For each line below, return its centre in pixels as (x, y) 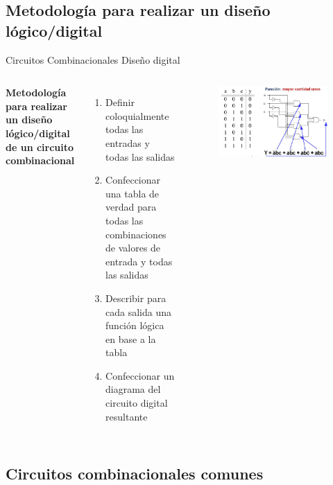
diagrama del (133, 389)
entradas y (128, 142)
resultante (127, 416)
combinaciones (136, 234)
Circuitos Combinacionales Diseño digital (93, 59)
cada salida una (139, 311)
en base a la (131, 338)
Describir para (136, 298)
